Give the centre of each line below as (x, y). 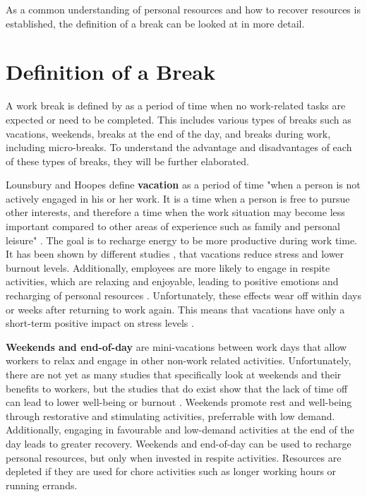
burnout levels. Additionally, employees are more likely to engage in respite (168, 267)
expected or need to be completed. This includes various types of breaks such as (179, 119)
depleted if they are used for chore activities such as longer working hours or (171, 471)
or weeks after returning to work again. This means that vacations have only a (175, 309)
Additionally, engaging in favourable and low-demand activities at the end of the (180, 430)
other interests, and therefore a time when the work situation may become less (175, 212)
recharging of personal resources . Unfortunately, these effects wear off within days (183, 295)
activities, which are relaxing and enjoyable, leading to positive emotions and (172, 281)
